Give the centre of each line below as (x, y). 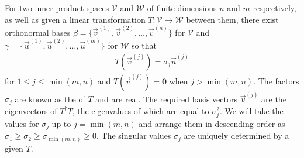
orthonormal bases (38, 32)
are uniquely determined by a (236, 135)
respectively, (274, 8)
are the (274, 99)
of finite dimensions (182, 8)
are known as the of (50, 99)
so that (144, 45)
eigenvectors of (31, 110)
